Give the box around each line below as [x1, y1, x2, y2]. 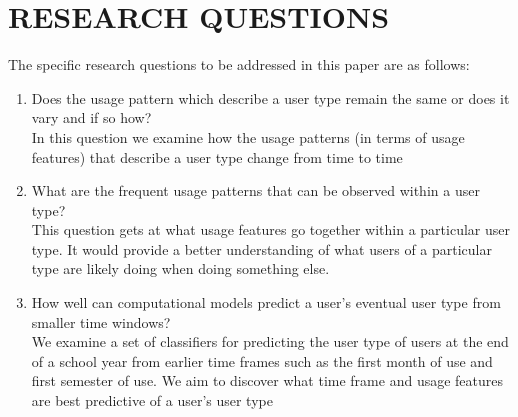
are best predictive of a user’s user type [31, 390, 273, 411]
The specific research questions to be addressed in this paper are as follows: [8, 54, 470, 75]
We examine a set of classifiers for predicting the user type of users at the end [31, 331, 509, 352]
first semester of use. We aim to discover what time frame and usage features [31, 370, 504, 391]
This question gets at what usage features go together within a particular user [31, 219, 510, 240]
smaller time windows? [31, 311, 171, 332]
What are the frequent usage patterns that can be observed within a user [31, 180, 480, 201]
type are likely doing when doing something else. [31, 258, 330, 279]
